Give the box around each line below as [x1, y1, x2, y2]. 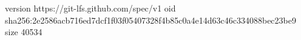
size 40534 [5, 25, 42, 38]
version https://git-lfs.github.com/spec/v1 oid [5, 2, 176, 14]
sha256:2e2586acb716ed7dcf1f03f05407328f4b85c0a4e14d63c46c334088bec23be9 [5, 13, 296, 26]
